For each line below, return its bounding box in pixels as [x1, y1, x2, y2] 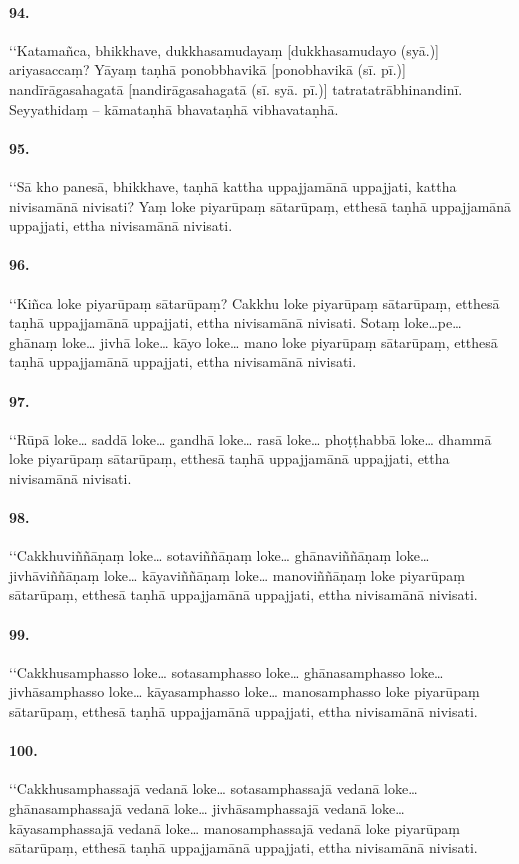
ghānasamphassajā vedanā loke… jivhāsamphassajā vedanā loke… [9, 798, 405, 819]
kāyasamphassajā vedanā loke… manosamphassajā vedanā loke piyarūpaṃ [9, 817, 460, 838]
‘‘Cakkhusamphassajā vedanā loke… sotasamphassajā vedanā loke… [9, 778, 418, 799]
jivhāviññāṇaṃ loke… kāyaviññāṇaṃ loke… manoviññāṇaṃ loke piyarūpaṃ [9, 564, 465, 585]
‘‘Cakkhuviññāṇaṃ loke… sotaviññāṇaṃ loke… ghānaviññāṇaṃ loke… [9, 545, 430, 566]
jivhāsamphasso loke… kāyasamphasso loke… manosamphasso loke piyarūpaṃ [9, 681, 480, 702]
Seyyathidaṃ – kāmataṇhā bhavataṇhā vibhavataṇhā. [9, 98, 339, 119]
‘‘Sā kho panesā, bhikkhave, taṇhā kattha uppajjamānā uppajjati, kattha [9, 175, 457, 196]
